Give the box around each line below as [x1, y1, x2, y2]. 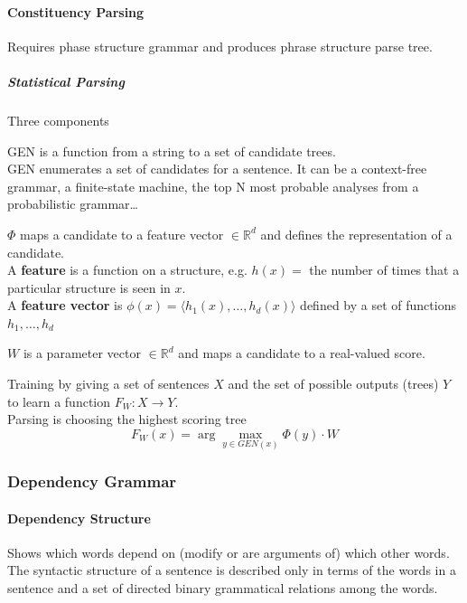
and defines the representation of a [260, 224, 453, 243]
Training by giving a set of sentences [7, 374, 210, 393]
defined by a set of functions [300, 296, 456, 315]
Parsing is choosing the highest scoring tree [7, 410, 247, 429]
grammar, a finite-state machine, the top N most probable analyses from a [7, 176, 419, 195]
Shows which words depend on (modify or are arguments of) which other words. [7, 542, 450, 561]
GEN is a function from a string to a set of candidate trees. [7, 141, 336, 160]
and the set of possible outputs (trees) [228, 374, 439, 393]
